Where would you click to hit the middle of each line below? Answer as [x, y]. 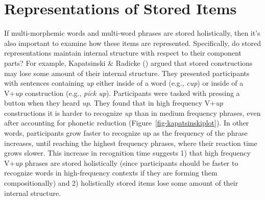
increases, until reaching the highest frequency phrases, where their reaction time [131, 143]
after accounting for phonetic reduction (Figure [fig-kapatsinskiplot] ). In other [127, 123]
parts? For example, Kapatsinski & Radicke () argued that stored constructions [128, 62]
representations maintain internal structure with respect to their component [123, 53]
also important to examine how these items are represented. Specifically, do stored [132, 43]
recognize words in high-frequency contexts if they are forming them [111, 173]
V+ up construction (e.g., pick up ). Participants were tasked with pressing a [122, 93]
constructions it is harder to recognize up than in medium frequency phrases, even [132, 112]
